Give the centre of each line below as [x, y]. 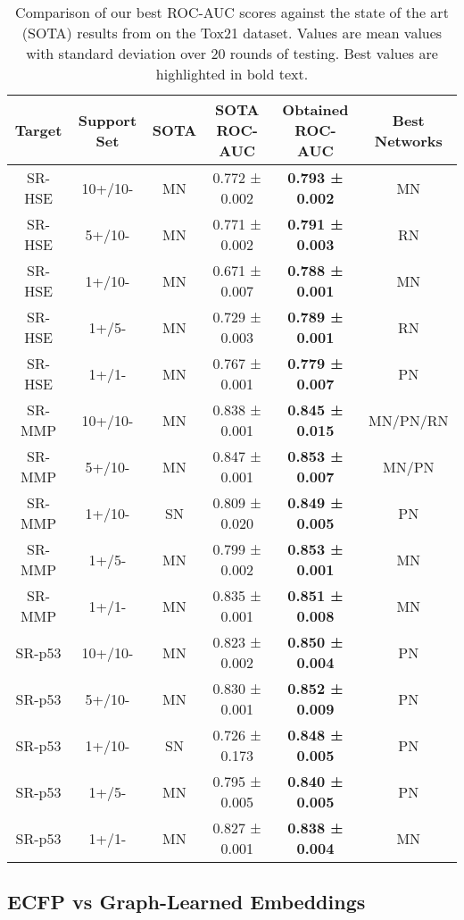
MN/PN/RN [409, 420]
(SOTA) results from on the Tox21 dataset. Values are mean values [232, 33]
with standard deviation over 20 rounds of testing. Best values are [232, 53]
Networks [408, 140]
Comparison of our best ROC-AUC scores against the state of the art [232, 12]
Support [108, 120]
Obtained [315, 109]
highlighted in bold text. [232, 74]
